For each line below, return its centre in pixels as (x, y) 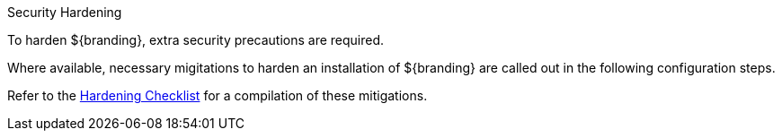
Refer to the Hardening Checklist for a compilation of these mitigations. (218, 95)
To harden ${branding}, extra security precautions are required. (196, 40)
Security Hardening (65, 12)
